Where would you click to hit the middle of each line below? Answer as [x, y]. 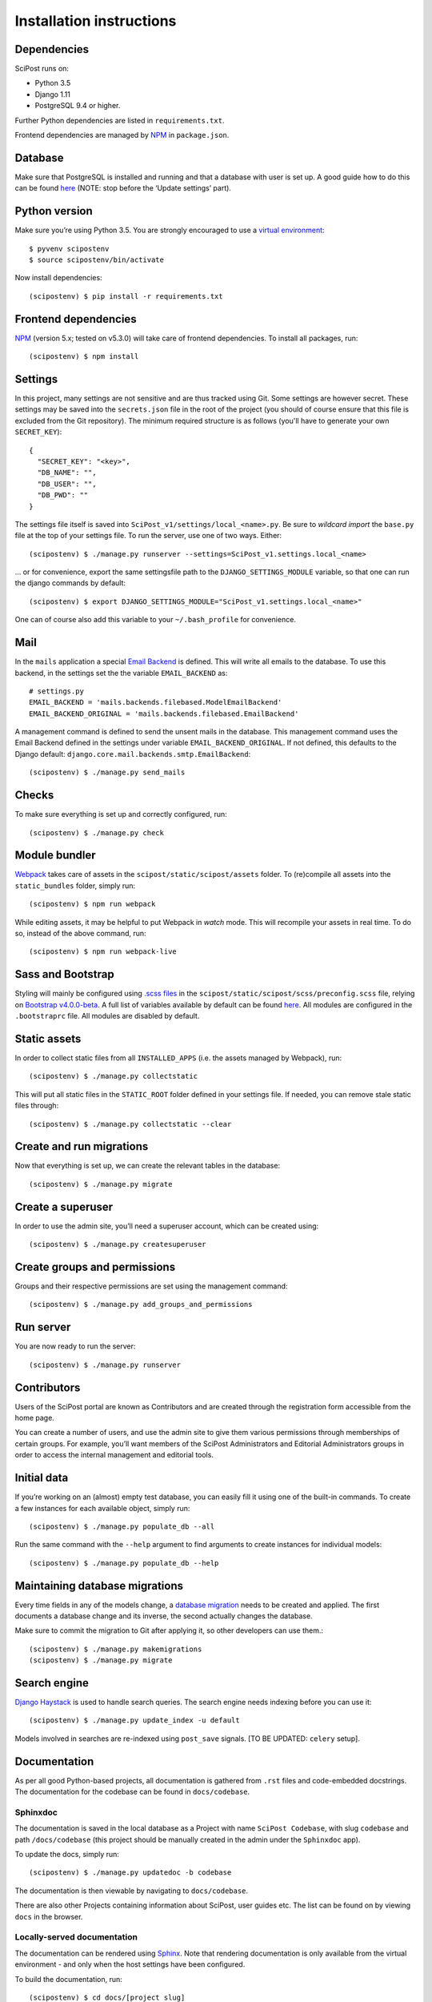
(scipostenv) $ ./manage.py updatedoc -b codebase [130, 1873]
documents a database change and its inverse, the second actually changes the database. [164, 1616]
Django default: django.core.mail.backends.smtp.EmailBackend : [133, 754]
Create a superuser [64, 1206]
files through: [37, 1106]
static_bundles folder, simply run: [75, 886]
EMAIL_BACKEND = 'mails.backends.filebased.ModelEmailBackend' [156, 702]
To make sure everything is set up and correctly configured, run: [121, 814]
